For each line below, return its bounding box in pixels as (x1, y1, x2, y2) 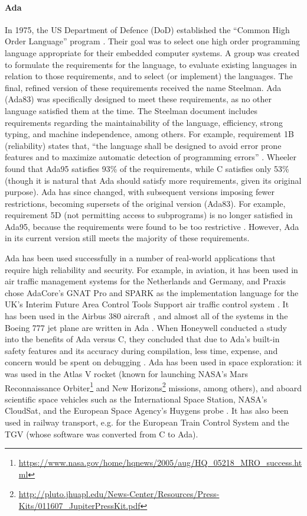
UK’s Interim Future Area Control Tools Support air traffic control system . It (5, 298, 289, 310)
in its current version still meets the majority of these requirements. (5, 232, 250, 244)
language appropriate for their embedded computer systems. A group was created (5, 46, 300, 59)
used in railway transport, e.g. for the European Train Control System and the (5, 416, 289, 429)
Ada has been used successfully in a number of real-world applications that (5, 252, 276, 264)
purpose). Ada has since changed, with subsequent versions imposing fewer (5, 186, 275, 198)
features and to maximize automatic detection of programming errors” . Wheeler (5, 151, 296, 163)
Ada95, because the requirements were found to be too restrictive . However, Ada (5, 220, 299, 232)
